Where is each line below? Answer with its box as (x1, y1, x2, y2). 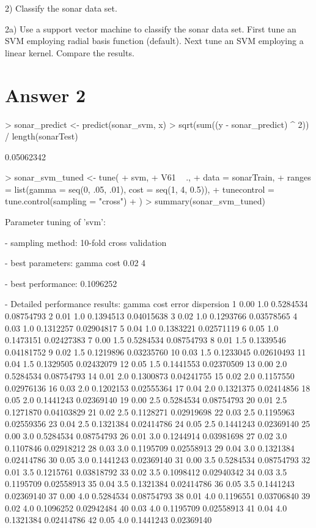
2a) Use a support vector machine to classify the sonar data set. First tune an (5, 22, 296, 35)
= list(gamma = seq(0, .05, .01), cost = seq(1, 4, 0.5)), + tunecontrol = (5, 182, 274, 195)
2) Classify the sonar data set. (5, 2, 117, 14)
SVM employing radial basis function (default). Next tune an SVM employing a (5, 34, 304, 47)
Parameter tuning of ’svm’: (5, 215, 106, 228)
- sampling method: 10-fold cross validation (5, 236, 167, 248)
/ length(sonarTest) (5, 130, 78, 143)
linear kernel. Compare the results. (5, 46, 134, 59)
